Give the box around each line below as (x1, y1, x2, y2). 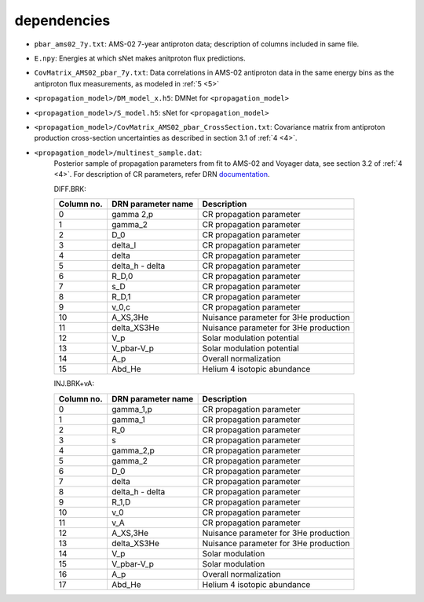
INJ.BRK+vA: (53, 379, 94, 388)
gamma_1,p (111, 403, 152, 414)
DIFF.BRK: (53, 184, 86, 193)
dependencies (14, 12, 111, 29)
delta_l (111, 240, 137, 251)
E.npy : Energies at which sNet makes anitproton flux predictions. (34, 53, 247, 63)
